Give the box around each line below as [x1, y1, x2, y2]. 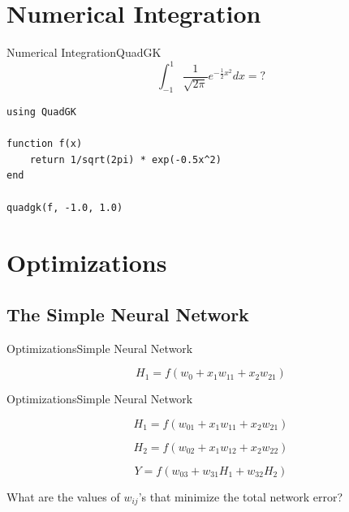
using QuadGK [6, 106, 76, 118]
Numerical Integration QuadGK [6, 44, 162, 61]
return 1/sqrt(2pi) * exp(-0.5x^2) [29, 153, 222, 166]
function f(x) [6, 138, 83, 150]
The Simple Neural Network [6, 301, 249, 326]
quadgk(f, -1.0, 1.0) [6, 201, 123, 213]
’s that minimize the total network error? [138, 488, 343, 505]
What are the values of [6, 488, 120, 505]
